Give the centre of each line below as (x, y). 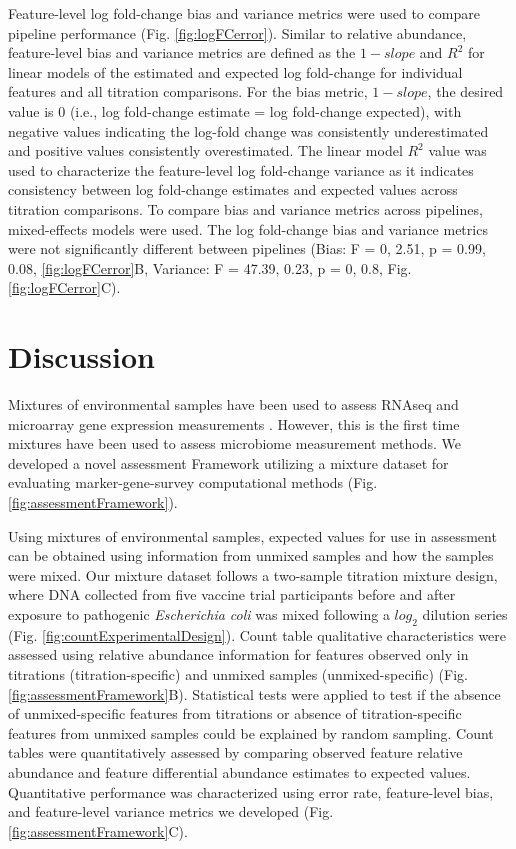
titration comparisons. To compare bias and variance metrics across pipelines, (245, 208)
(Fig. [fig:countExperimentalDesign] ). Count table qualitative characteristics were (257, 634)
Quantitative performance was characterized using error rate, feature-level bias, (251, 791)
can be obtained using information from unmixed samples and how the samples (251, 555)
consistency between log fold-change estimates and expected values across (233, 189)
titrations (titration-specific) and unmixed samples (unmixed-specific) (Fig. (238, 673)
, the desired (465, 91)
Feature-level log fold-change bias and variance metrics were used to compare (244, 13)
